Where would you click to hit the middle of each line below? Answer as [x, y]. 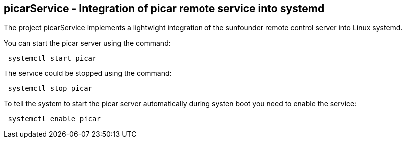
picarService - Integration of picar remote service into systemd [164, 9]
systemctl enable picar [54, 119]
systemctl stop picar [50, 89]
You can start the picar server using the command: [87, 43]
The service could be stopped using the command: [88, 73]
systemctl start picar [52, 58]
